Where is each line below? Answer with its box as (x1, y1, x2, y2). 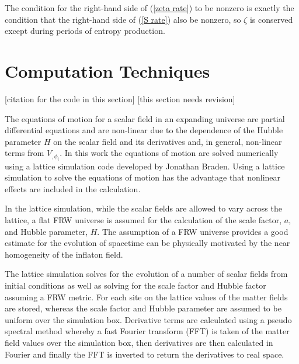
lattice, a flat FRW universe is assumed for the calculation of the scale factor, (5, 214, 282, 226)
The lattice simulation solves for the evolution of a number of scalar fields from (5, 268, 288, 280)
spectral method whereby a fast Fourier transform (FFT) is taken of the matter (5, 325, 290, 337)
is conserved (249, 13, 293, 25)
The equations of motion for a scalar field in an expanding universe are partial (5, 112, 285, 124)
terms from (5, 147, 44, 159)
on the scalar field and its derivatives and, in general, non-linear (53, 135, 282, 147)
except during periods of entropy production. (5, 25, 165, 37)
